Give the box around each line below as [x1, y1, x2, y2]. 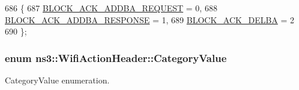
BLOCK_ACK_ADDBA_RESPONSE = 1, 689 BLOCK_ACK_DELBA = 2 [5, 13, 295, 26]
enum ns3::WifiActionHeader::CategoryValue [5, 50, 227, 65]
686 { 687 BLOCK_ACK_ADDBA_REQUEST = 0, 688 [5, 2, 217, 14]
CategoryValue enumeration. [5, 74, 110, 86]
